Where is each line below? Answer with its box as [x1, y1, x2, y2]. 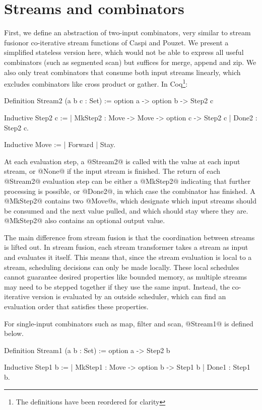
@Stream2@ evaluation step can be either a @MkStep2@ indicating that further [4, 175, 251, 186]
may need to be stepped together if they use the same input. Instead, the [4, 281, 230, 292]
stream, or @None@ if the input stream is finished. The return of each [4, 166, 221, 176]
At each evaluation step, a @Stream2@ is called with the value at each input [4, 156, 240, 166]
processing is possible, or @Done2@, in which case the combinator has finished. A [4, 185, 255, 196]
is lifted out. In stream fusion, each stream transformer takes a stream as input [4, 242, 248, 252]
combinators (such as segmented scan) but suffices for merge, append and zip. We [4, 56, 256, 67]
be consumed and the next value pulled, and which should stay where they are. [4, 205, 248, 216]
